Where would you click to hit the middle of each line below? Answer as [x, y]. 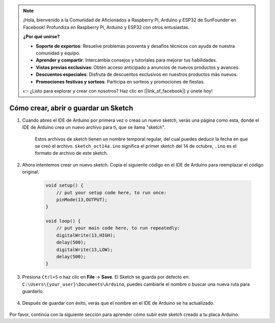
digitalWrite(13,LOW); [85, 249]
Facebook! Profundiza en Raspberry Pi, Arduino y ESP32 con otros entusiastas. [106, 27]
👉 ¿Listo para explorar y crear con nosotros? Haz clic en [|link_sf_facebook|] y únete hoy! [118, 91]
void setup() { [64, 185]
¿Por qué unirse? [42, 37]
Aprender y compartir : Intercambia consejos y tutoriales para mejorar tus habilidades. [127, 60]
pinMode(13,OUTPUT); [82, 199]
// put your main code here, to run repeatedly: [118, 228]
